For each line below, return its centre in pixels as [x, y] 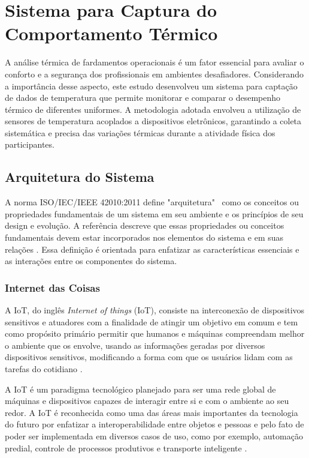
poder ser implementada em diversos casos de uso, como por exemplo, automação [154, 435]
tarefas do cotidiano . [44, 369]
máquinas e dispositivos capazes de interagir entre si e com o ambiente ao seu [147, 401]
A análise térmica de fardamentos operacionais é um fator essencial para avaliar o [154, 62]
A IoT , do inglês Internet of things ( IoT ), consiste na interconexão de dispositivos [155, 310]
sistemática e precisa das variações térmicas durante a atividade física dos [140, 132]
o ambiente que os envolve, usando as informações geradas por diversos [135, 345]
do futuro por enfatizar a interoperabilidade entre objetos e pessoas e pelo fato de [154, 424]
